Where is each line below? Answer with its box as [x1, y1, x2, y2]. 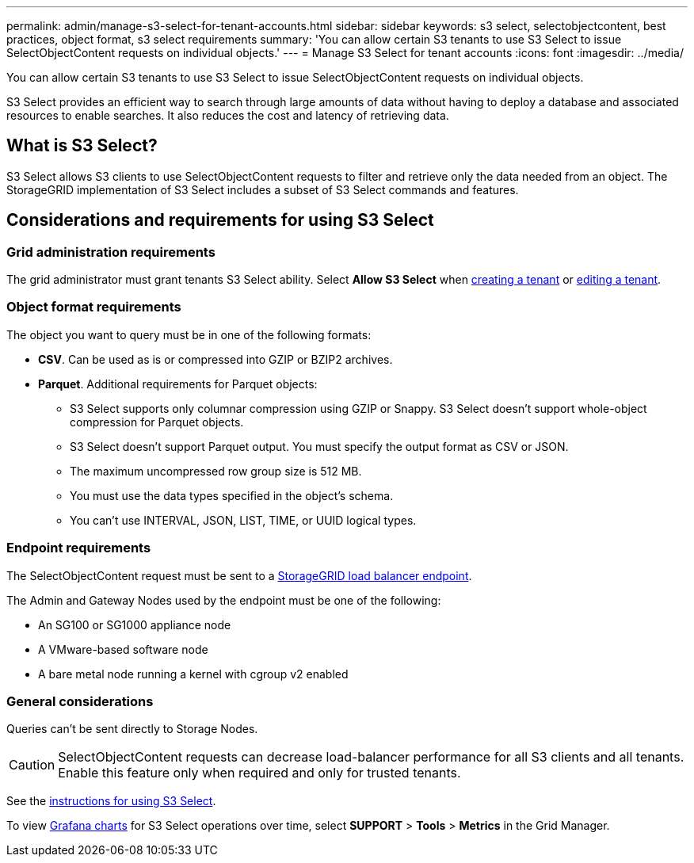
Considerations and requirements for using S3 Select [6, 210, 434, 231]
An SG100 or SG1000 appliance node [38, 617, 231, 632]
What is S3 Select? [6, 136, 158, 156]
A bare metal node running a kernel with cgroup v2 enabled [38, 666, 349, 681]
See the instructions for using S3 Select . [6, 794, 216, 808]
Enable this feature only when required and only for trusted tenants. [58, 765, 461, 781]
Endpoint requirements [6, 540, 151, 556]
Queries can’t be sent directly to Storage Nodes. [6, 722, 258, 736]
